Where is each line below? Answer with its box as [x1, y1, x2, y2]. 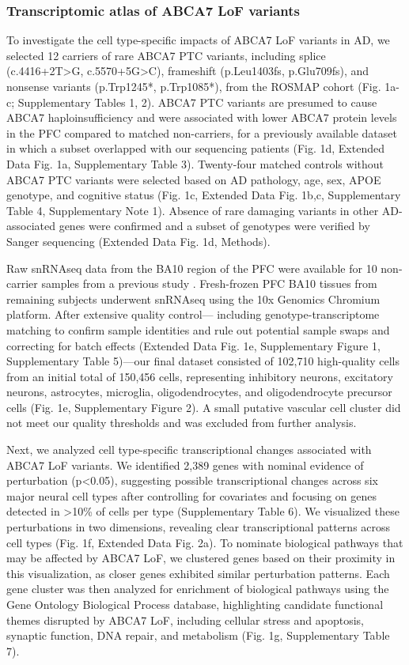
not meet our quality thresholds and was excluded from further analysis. [6, 414, 357, 431]
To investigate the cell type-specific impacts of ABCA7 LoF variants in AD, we [6, 32, 390, 48]
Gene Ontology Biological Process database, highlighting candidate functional [6, 596, 384, 612]
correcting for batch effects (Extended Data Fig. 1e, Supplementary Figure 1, [6, 337, 381, 353]
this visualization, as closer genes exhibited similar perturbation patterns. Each [6, 565, 390, 581]
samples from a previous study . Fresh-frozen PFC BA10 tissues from [41, 275, 377, 292]
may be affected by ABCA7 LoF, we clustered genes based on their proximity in [6, 550, 396, 566]
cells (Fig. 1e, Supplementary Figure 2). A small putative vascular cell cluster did [6, 399, 401, 415]
